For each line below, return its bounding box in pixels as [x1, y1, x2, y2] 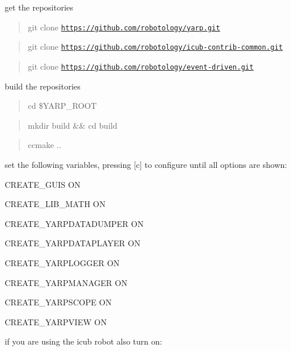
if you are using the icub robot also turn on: [5, 335, 162, 347]
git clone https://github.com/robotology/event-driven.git [27, 60, 254, 72]
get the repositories [5, 1, 74, 13]
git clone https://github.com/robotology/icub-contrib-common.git [27, 40, 283, 53]
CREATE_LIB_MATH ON [5, 198, 106, 210]
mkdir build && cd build [27, 119, 117, 131]
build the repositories [5, 80, 81, 92]
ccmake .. [27, 139, 61, 151]
